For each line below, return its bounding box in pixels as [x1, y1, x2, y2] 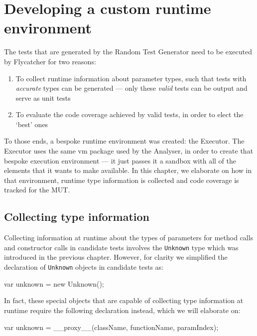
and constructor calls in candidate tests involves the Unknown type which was [4, 242, 239, 252]
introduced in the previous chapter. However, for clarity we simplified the [4, 252, 228, 262]
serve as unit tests [15, 92, 71, 103]
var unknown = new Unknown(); [4, 278, 104, 289]
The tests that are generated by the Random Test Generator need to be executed [4, 46, 253, 57]
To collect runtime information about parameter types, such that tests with [15, 73, 247, 83]
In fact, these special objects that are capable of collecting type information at [4, 295, 244, 306]
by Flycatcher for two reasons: [4, 56, 96, 66]
